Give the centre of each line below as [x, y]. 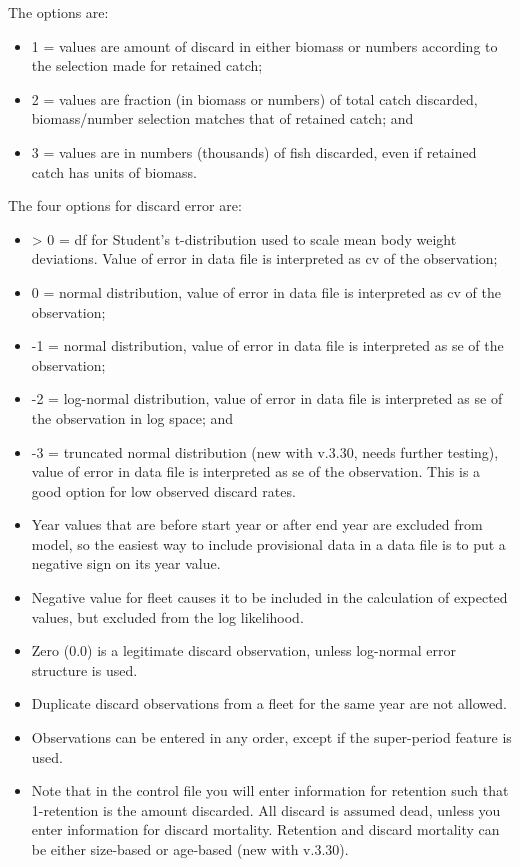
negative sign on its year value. [126, 563]
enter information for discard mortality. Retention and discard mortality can [265, 829]
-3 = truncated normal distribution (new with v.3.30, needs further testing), [265, 451]
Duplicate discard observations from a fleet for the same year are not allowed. [269, 703]
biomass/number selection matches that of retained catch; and [222, 118]
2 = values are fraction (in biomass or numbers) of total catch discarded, [254, 98]
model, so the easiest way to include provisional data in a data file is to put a [268, 543]
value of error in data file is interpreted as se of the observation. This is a [256, 471]
